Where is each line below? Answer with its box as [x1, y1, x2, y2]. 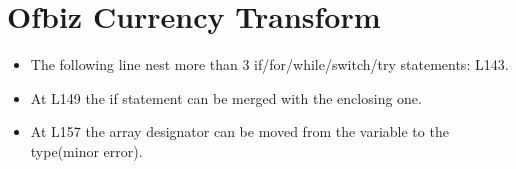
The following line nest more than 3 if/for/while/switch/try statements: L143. [30, 54, 509, 75]
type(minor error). [30, 140, 143, 161]
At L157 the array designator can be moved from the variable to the [30, 121, 449, 142]
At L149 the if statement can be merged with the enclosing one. [30, 87, 422, 108]
